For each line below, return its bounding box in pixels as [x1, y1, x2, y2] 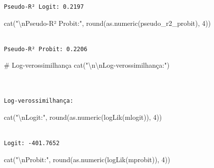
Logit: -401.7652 [4, 139, 60, 147]
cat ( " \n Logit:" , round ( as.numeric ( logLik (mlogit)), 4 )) [4, 112, 162, 122]
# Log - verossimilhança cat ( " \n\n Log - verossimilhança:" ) [4, 60, 170, 70]
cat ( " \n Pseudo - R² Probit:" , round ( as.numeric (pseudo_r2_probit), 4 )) [4, 18, 211, 28]
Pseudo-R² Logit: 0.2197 [4, 3, 84, 10]
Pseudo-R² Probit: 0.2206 [4, 45, 87, 53]
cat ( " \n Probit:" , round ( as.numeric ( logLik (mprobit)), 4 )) [4, 154, 170, 164]
